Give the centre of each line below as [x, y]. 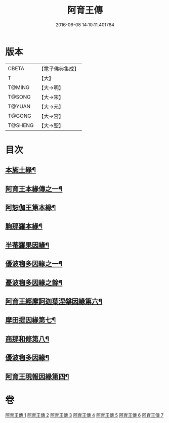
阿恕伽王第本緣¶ [31, 208]
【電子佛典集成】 [59, 69]
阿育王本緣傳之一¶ [34, 189]
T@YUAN [19, 106]
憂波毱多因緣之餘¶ [34, 283]
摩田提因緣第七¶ [31, 320]
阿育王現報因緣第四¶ [37, 376]
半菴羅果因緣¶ [27, 245]
